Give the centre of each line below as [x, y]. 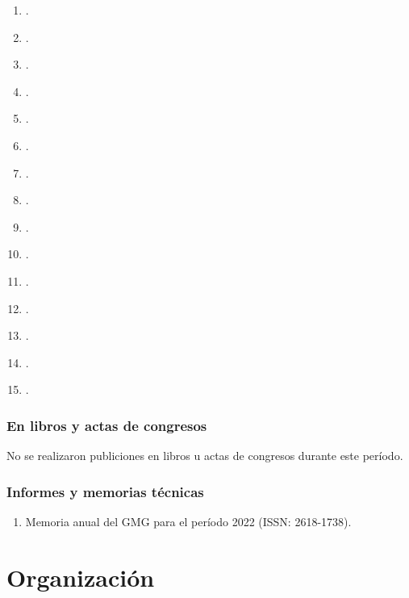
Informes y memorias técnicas [105, 491]
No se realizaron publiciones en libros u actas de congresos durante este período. [205, 456]
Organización [81, 577]
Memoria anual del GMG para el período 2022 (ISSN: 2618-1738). [188, 521]
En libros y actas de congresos [107, 425]
